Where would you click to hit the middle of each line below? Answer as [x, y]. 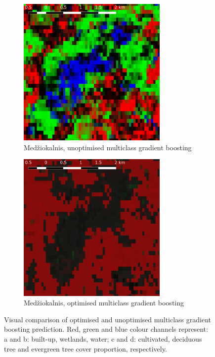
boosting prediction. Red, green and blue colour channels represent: [106, 329]
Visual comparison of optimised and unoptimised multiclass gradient [108, 319]
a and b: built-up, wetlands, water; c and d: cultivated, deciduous [103, 338]
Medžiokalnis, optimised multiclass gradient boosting [104, 303]
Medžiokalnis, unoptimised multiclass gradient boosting [108, 147]
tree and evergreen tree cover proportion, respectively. [86, 348]
